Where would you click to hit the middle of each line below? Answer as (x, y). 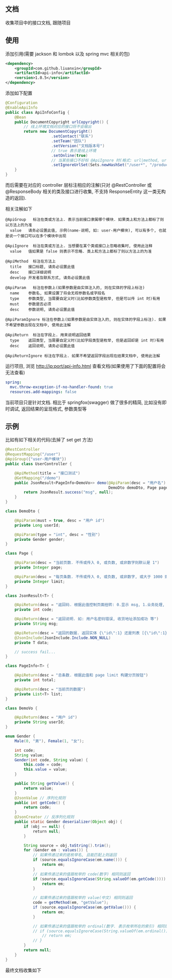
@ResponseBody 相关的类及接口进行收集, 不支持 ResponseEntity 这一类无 (83, 191)
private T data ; (32, 643)
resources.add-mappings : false (43, 392)
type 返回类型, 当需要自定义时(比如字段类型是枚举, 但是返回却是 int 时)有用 (87, 341)
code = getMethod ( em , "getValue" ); (71, 903)
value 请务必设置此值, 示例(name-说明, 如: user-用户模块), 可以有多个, (83, 230)
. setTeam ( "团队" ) (69, 141)
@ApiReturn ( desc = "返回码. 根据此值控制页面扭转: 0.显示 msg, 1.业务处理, (90, 605)
